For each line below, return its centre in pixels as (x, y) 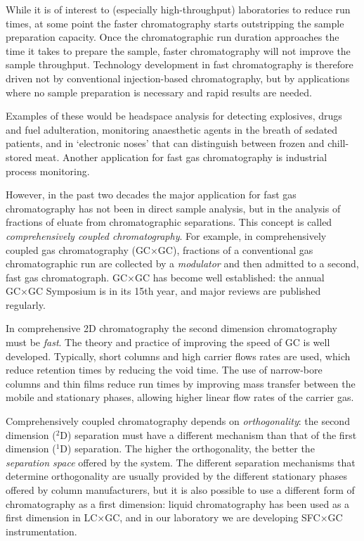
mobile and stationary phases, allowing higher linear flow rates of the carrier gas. (180, 397)
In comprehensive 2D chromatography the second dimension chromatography (171, 328)
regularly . (26, 304)
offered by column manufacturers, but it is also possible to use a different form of (180, 490)
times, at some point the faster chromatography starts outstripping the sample (175, 23)
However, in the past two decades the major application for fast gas (151, 195)
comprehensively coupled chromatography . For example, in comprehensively (166, 235)
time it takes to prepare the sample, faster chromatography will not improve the (178, 50)
